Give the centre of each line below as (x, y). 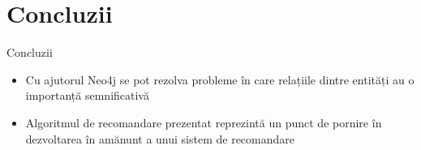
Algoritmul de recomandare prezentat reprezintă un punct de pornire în (204, 122)
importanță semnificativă (87, 95)
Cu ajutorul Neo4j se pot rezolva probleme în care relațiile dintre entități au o (220, 79)
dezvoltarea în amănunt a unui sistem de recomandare (160, 138)
